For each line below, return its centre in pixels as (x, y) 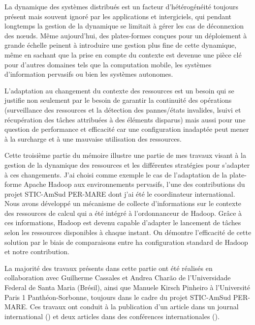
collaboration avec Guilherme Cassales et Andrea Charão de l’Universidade (118, 278)
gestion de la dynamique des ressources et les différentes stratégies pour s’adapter (127, 164)
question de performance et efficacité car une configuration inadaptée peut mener (127, 129)
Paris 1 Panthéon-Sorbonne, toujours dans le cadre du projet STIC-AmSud (118, 297)
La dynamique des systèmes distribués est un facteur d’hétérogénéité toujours (122, 6)
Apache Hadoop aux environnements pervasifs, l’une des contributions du (134, 184)
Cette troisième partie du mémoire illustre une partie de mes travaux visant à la (125, 155)
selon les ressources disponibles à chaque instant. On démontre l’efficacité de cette (128, 232)
